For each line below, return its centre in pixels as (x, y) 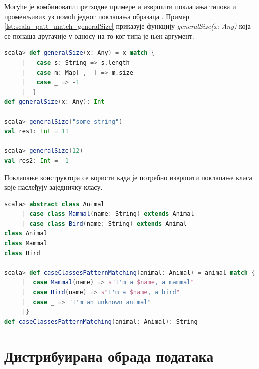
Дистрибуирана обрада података (109, 356)
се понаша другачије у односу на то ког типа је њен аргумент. (99, 36)
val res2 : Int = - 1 (36, 161)
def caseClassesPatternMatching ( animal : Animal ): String (101, 322)
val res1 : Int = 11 (36, 132)
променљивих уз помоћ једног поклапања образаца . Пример (97, 16)
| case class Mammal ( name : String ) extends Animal (108, 214)
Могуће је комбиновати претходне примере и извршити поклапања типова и (120, 6)
